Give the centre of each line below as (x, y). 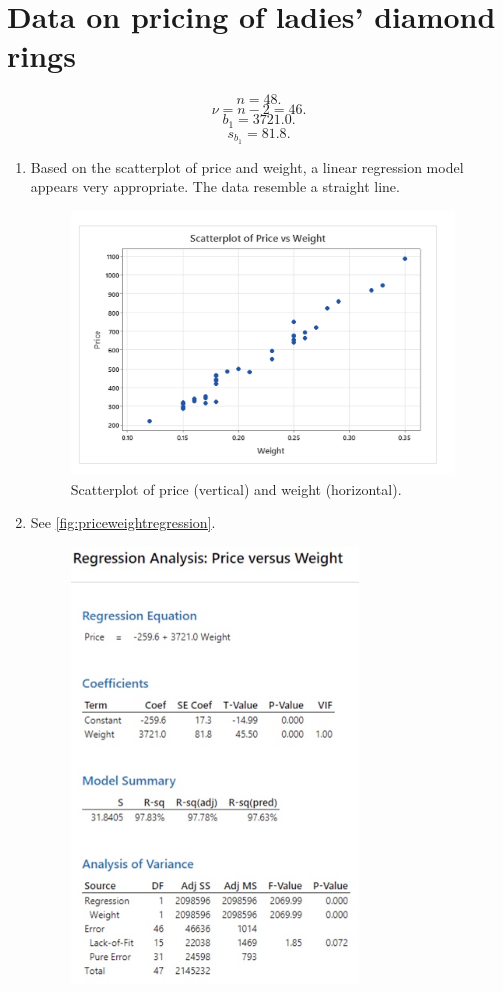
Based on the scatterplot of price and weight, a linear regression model (247, 166)
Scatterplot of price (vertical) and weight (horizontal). (236, 488)
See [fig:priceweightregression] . (123, 522)
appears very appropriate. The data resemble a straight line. (215, 186)
